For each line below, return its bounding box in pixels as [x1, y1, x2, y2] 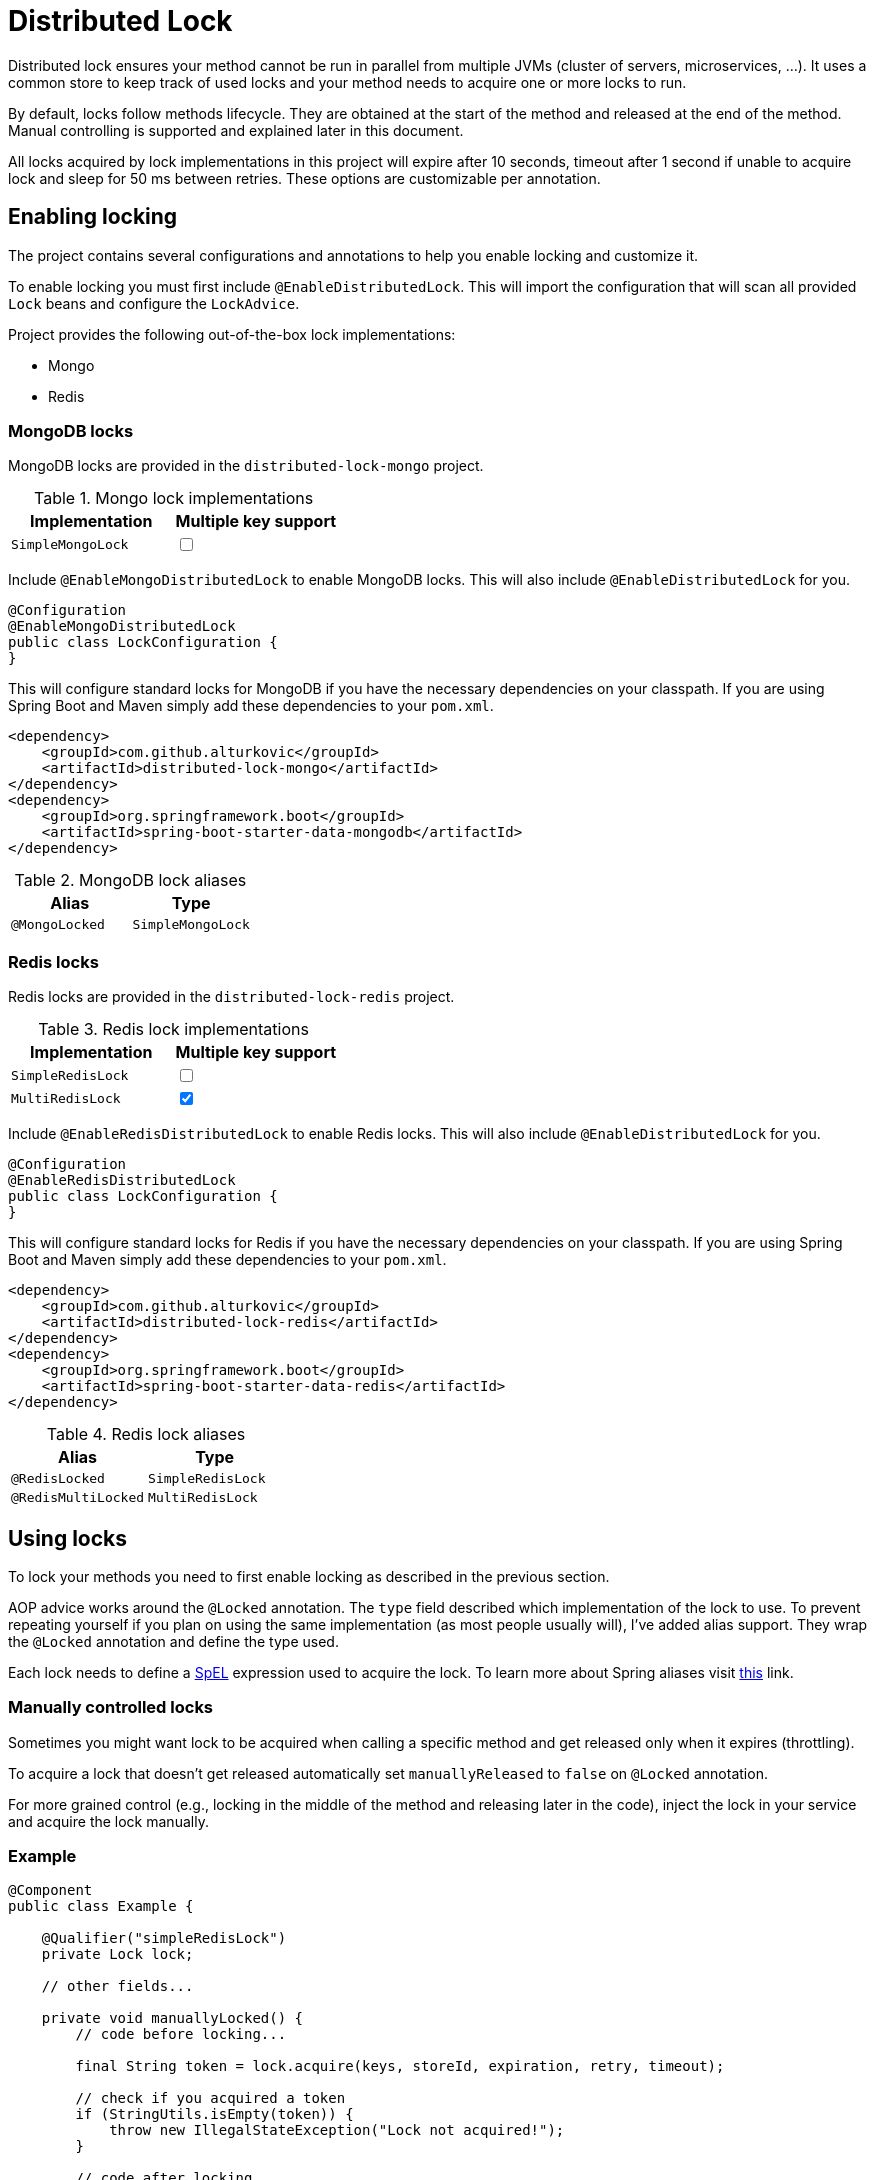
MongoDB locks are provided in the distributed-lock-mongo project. [8, 457, 484, 475]
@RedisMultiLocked [11, 1490, 145, 1506]
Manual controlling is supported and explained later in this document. [8, 121, 464, 139]
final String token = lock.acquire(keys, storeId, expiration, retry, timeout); [75, 2058, 725, 2075]
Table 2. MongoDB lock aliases [14, 870, 247, 891]
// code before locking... [75, 2026, 287, 2043]
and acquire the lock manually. [8, 1812, 209, 1830]
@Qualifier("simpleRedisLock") [41, 1930, 287, 1947]
